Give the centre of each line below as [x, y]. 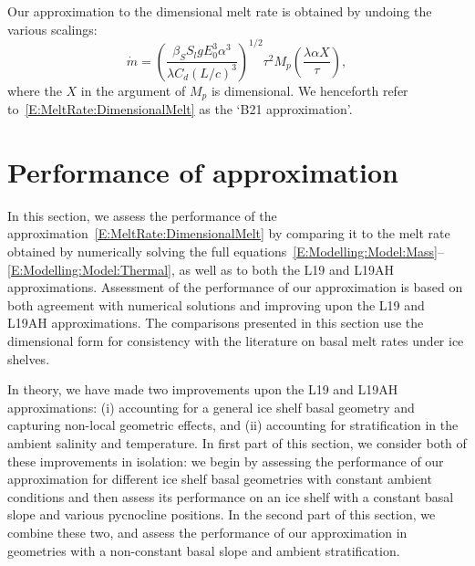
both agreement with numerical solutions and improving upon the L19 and [216, 304]
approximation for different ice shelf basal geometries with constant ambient [220, 479]
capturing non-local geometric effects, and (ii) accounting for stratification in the [233, 425]
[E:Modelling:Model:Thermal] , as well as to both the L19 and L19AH [201, 269]
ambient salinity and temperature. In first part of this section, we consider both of [237, 442]
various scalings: [52, 29]
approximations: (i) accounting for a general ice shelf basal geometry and [211, 407]
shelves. [29, 358]
